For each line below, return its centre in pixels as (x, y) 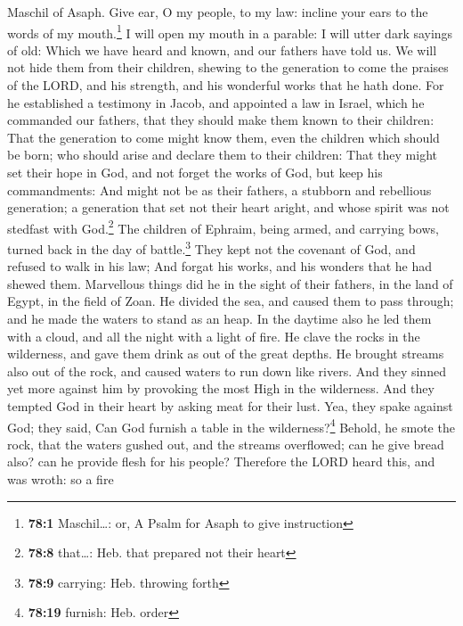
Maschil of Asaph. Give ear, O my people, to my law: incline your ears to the (218, 12)
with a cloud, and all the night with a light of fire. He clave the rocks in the (214, 336)
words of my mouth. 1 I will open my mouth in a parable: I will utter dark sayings (230, 31)
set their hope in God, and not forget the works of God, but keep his (195, 172)
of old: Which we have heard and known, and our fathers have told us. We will (222, 49)
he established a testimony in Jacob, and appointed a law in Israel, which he (216, 102)
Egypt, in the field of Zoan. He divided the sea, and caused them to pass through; (231, 301)
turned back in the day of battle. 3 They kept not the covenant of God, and (211, 247)
